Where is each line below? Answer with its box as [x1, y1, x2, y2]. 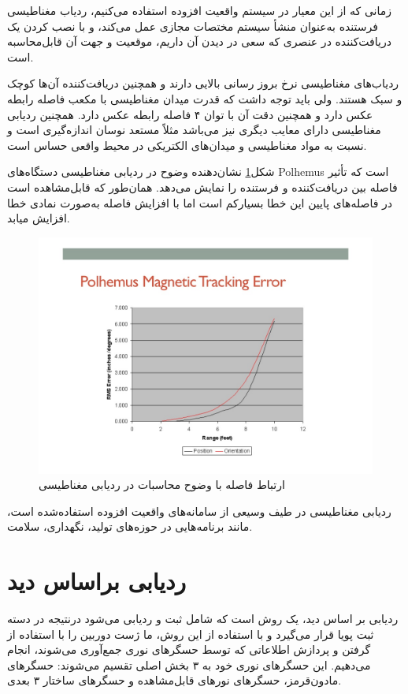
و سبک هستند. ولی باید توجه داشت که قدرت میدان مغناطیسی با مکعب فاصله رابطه [7, 90, 402, 106]
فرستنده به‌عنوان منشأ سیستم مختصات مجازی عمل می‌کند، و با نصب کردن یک [7, 17, 378, 34]
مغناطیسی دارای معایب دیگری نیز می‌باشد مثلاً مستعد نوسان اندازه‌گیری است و [7, 121, 381, 138]
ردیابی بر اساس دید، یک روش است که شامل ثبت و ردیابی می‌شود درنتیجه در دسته [7, 610, 399, 626]
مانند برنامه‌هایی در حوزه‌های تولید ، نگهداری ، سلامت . [7, 518, 253, 535]
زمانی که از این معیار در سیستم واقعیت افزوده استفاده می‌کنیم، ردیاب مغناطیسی [7, 2, 391, 18]
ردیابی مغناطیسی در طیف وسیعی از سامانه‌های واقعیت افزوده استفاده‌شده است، [7, 502, 391, 519]
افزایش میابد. [7, 210, 70, 226]
